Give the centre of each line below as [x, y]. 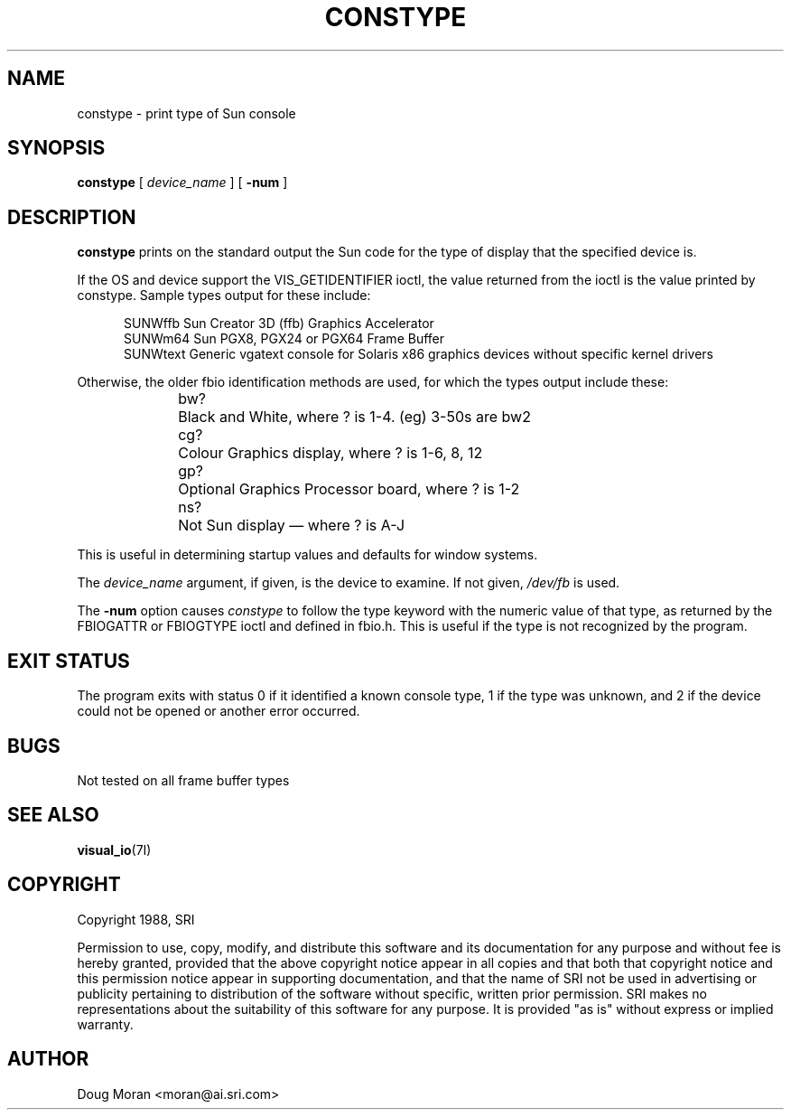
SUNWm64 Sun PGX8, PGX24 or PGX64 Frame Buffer [284, 339]
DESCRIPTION [72, 217]
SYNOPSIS [56, 148]
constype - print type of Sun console [186, 113]
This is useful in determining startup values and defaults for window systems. [307, 555]
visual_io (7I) [114, 849]
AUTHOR [48, 1059]
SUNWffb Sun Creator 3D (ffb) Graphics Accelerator [279, 324]
